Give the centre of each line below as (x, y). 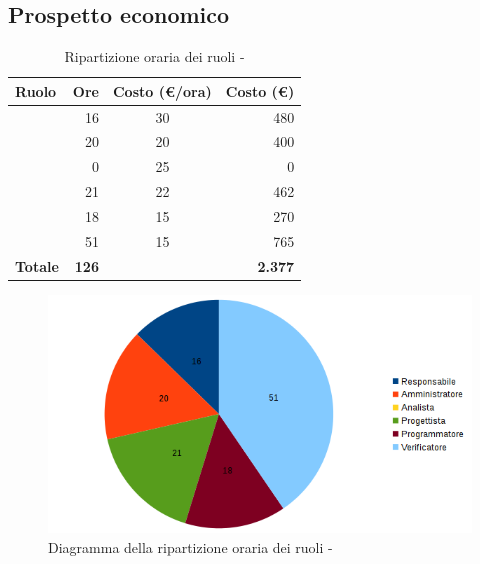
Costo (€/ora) (162, 90)
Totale (37, 265)
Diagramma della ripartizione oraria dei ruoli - (190, 546)
